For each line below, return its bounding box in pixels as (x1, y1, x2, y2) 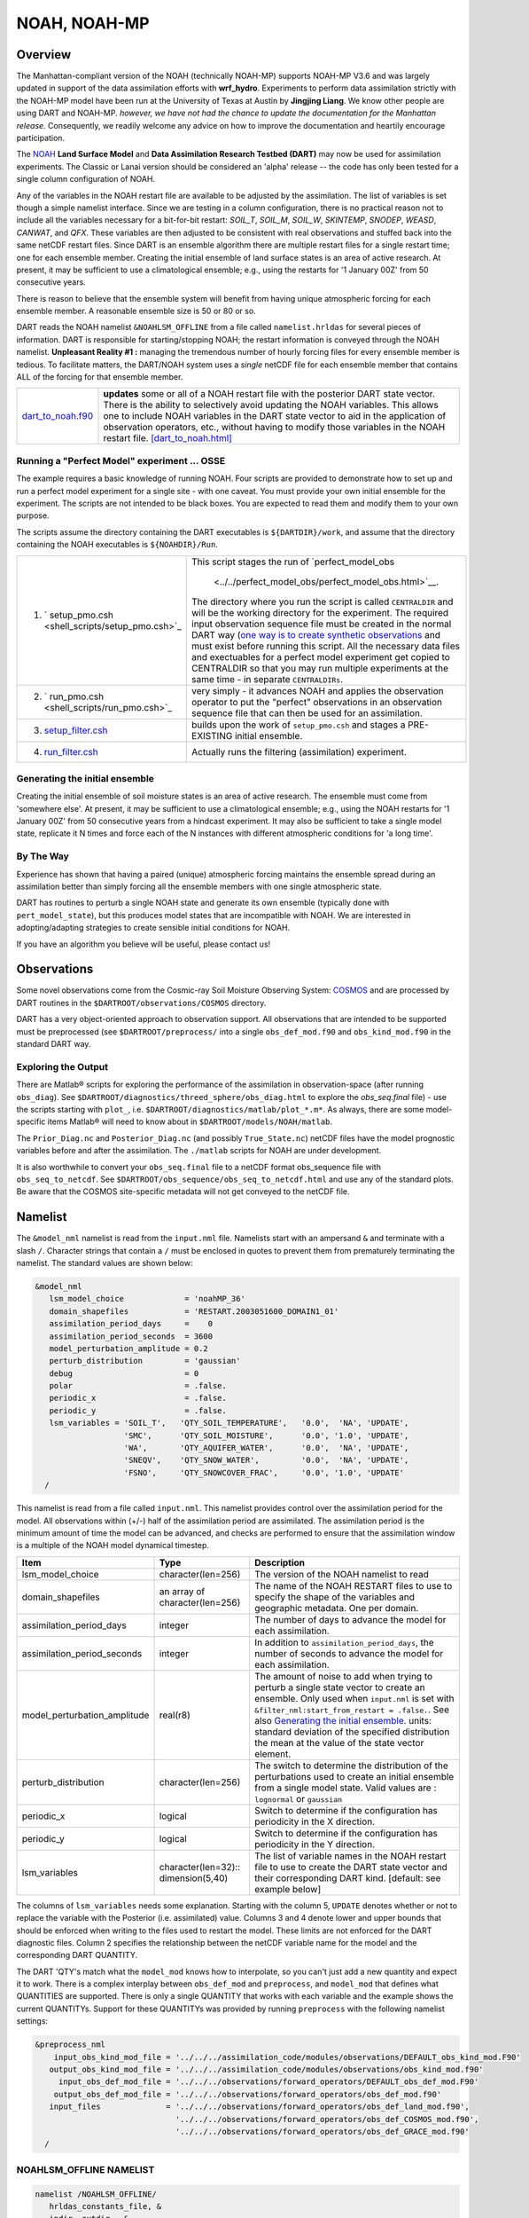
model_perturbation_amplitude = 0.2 (49, 1343, 208, 1353)
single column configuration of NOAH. (16, 174, 155, 185)
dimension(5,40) (159, 1872, 229, 1884)
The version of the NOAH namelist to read (253, 1568, 429, 1580)
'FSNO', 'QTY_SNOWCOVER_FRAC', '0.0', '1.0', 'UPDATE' (123, 1467, 405, 1477)
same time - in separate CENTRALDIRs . (191, 672, 344, 685)
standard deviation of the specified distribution (253, 1726, 450, 1738)
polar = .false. (49, 1380, 228, 1391)
